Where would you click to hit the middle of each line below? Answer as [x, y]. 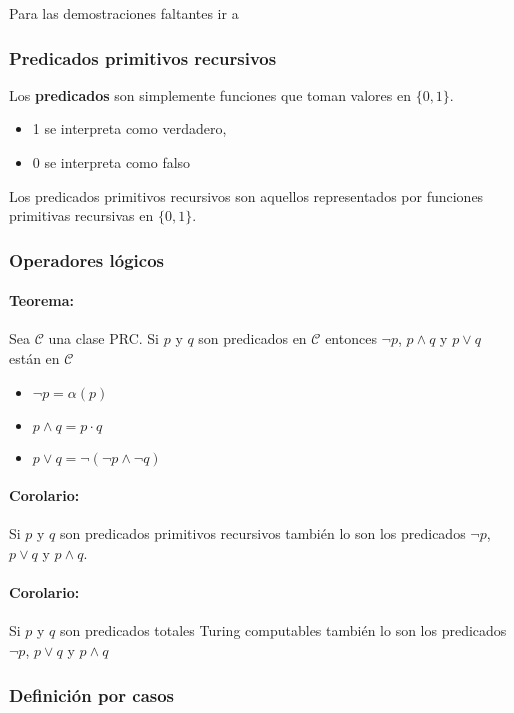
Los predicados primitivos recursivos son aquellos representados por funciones [246, 195]
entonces [351, 338]
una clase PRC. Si [104, 338]
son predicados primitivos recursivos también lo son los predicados [263, 533]
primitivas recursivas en [81, 215]
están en [34, 358]
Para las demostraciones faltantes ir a [124, 13]
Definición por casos [92, 694]
